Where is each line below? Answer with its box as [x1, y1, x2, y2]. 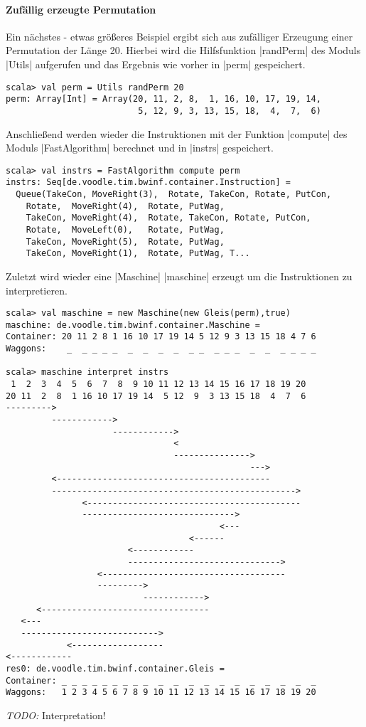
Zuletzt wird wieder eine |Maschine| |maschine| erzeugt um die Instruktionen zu [6, 268, 352, 283]
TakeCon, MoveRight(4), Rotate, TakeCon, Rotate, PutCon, [26, 213, 311, 223]
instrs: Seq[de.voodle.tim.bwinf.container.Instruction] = [6, 177, 291, 188]
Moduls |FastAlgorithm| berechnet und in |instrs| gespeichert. [6, 140, 274, 155]
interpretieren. [6, 282, 68, 297]
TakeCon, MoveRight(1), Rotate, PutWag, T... [26, 248, 250, 259]
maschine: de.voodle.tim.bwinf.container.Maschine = [6, 319, 260, 330]
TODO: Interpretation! [6, 707, 106, 722]
